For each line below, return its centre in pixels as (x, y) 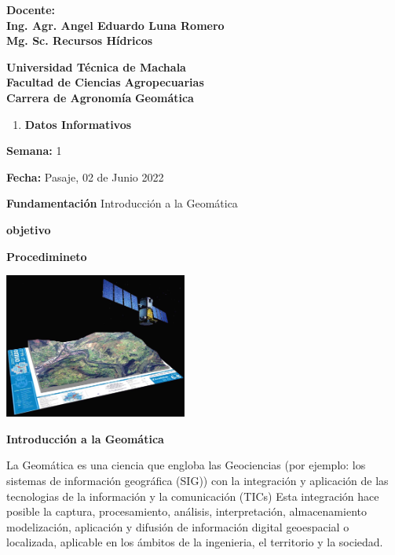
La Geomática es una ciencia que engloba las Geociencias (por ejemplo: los (186, 465)
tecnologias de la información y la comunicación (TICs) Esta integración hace (193, 496)
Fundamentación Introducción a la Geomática (122, 203)
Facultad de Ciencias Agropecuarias (105, 82)
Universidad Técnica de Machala (96, 66)
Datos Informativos (78, 124)
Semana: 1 (34, 151)
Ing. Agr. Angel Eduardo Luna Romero (115, 25)
